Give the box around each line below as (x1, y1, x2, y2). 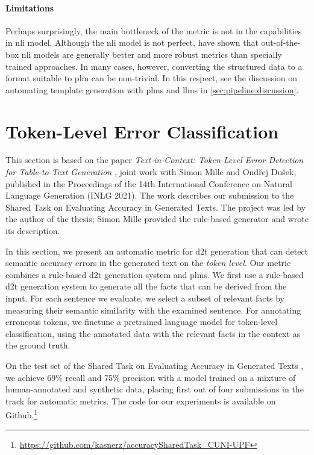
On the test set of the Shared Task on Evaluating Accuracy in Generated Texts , (5, 359, 304, 371)
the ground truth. (5, 339, 71, 351)
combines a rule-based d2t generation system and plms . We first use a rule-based (5, 268, 304, 280)
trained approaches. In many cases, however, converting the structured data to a (5, 60, 303, 72)
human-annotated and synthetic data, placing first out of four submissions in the (5, 383, 304, 395)
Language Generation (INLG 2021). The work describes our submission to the (5, 189, 294, 202)
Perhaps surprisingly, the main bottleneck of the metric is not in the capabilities (5, 24, 302, 37)
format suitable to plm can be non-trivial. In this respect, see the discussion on (5, 72, 298, 84)
